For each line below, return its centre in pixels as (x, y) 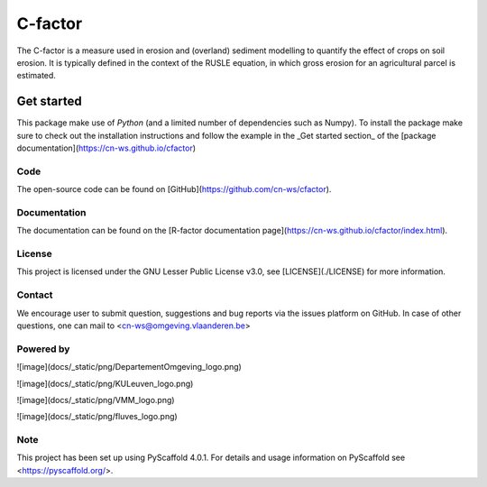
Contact (35, 295)
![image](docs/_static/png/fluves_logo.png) (97, 417)
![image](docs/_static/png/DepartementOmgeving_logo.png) (129, 367)
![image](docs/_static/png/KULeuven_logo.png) (105, 383)
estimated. (36, 76)
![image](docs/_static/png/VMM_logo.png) (96, 400)
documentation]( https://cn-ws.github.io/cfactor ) (106, 148)
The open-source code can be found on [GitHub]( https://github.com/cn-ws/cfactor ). (174, 189)
